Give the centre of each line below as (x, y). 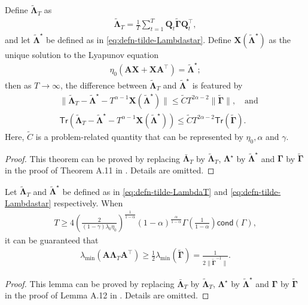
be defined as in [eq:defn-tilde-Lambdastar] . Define (139, 39)
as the (280, 39)
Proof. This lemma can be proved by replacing (90, 283)
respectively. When (88, 202)
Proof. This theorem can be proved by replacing (92, 158)
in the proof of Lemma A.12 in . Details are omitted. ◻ (107, 295)
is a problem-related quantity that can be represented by (139, 136)
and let (18, 39)
